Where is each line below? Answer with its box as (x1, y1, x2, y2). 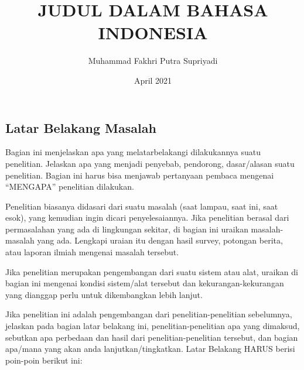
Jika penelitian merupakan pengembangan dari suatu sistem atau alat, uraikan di (5, 265, 298, 277)
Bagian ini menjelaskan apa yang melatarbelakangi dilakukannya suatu (5, 146, 261, 158)
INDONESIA (98, 20, 208, 44)
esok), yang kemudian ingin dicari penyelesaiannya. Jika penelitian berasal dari (5, 211, 289, 224)
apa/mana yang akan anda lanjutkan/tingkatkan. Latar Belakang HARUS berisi (5, 342, 295, 355)
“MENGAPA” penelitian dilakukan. (5, 180, 134, 193)
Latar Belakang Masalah (5, 118, 156, 136)
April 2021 (134, 74, 172, 86)
